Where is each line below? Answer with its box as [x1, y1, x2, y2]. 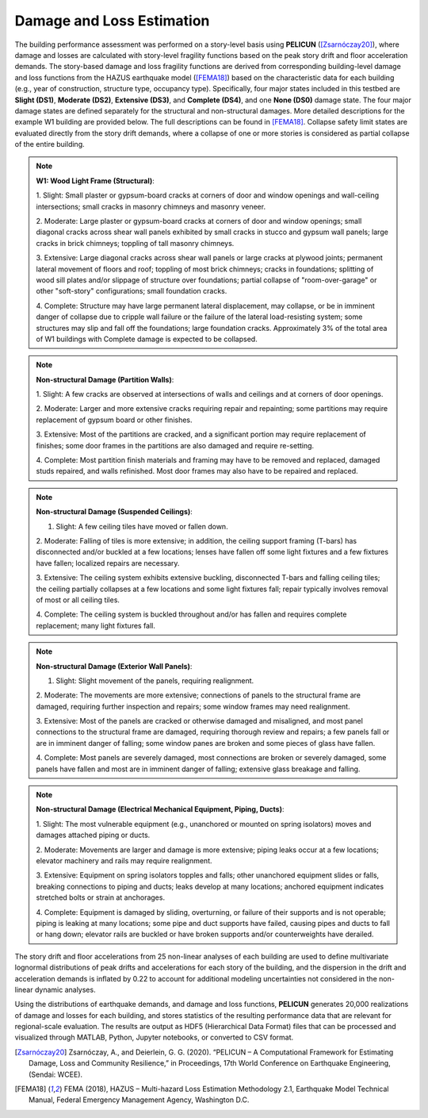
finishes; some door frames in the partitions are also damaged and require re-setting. [36, 440, 315, 450]
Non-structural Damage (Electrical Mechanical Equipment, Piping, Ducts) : [36, 805, 285, 814]
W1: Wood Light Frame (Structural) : [36, 175, 155, 186]
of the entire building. [14, 140, 85, 149]
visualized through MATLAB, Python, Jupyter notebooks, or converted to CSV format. [14, 1032, 294, 1043]
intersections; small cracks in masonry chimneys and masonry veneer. [36, 202, 266, 211]
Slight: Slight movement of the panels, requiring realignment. [55, 675, 254, 686]
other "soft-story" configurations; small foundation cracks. [36, 286, 227, 296]
